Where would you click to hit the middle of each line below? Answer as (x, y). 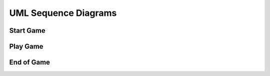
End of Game (29, 62)
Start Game (27, 31)
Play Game (26, 46)
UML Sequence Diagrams (63, 13)
